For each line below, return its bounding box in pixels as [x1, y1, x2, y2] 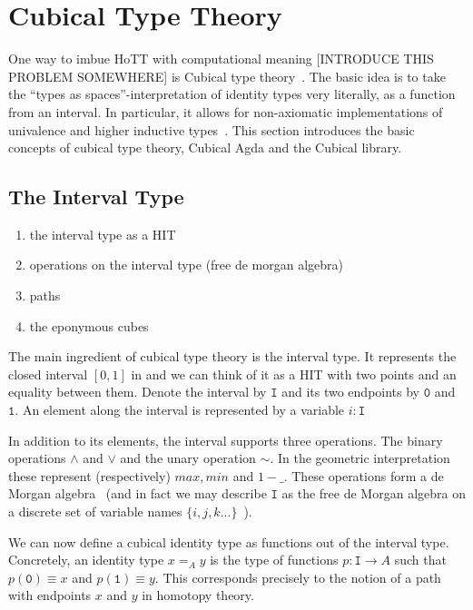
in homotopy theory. [142, 585, 254, 605]
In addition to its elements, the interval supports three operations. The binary [8, 430, 443, 449]
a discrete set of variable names [8, 502, 182, 521]
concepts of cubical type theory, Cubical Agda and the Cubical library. [8, 138, 402, 157]
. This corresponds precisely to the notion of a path [154, 567, 441, 586]
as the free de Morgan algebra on [281, 484, 466, 503]
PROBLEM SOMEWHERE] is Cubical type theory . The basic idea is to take [8, 66, 446, 85]
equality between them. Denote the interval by [8, 382, 267, 401]
